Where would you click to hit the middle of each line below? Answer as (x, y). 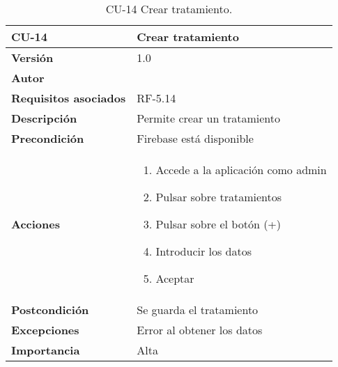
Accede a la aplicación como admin (241, 170)
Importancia (46, 350)
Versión (32, 57)
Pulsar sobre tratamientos (219, 197)
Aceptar (175, 278)
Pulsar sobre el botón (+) (218, 224)
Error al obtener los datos (200, 330)
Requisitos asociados (69, 98)
